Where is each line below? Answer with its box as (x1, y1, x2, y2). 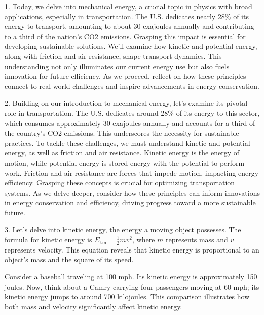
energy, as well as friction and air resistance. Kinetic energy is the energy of (5, 147, 239, 158)
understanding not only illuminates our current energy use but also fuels (5, 60, 230, 71)
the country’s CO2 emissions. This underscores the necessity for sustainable (5, 128, 239, 138)
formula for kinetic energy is (5, 234, 92, 245)
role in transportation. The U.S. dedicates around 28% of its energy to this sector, (5, 107, 260, 118)
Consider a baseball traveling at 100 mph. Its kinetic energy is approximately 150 (5, 271, 257, 282)
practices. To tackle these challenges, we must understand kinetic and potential (5, 137, 250, 148)
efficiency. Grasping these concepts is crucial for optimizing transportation (5, 177, 235, 188)
